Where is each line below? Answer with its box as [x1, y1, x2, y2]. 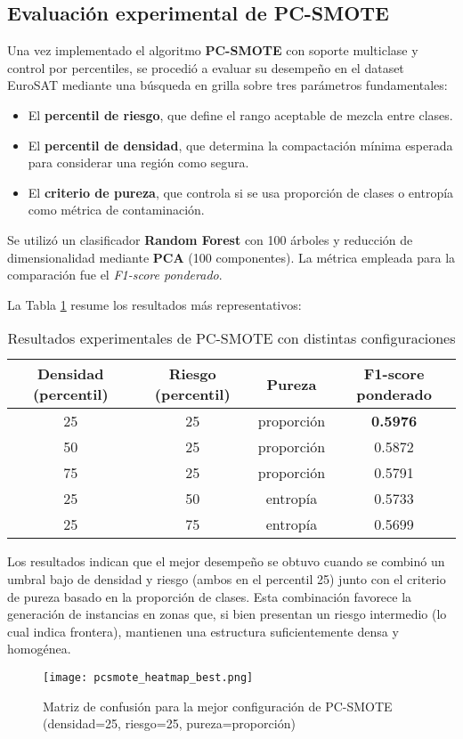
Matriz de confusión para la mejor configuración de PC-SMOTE [43, 696, 393, 715]
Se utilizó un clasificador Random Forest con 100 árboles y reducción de [7, 230, 413, 248]
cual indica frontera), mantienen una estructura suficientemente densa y [7, 621, 399, 640]
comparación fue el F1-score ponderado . [7, 265, 223, 284]
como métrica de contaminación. [28, 200, 205, 219]
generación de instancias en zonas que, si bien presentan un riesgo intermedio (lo [7, 605, 447, 623]
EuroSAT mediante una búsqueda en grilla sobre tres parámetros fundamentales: [7, 76, 448, 94]
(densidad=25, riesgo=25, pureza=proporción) [43, 714, 296, 733]
